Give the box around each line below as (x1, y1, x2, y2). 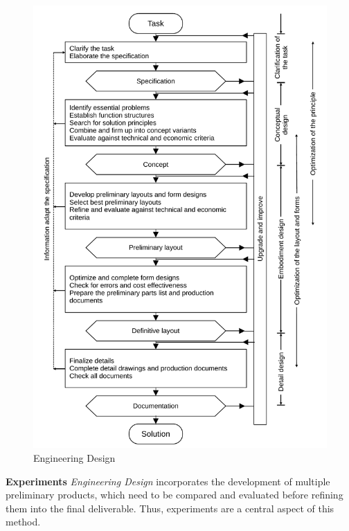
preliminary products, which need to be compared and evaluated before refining (6, 487, 343, 502)
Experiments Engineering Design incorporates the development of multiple (6, 474, 330, 488)
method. (6, 514, 41, 529)
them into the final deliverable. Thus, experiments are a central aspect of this (6, 501, 334, 515)
